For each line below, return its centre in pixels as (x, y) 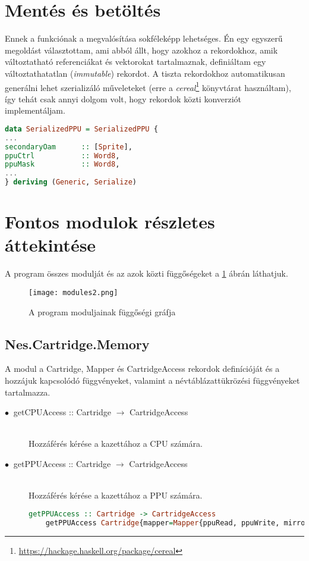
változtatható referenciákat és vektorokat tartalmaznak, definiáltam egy (135, 62)
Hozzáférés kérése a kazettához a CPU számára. (116, 444)
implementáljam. (35, 110)
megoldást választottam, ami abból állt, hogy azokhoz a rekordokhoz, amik (141, 50)
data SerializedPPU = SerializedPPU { (81, 129)
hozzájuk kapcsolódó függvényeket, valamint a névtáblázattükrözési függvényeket (152, 380)
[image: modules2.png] (73, 292)
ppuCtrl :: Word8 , (62, 156)
